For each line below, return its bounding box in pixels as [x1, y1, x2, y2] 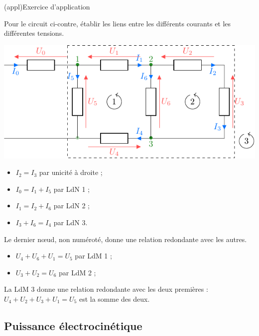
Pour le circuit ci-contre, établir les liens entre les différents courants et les [4, 18, 231, 28]
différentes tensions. [4, 28, 64, 38]
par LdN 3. [53, 217, 88, 228]
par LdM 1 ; [75, 251, 112, 261]
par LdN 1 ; [53, 183, 90, 194]
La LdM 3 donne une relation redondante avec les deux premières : [4, 284, 208, 294]
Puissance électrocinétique [4, 318, 142, 333]
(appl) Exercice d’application [4, 1, 90, 11]
